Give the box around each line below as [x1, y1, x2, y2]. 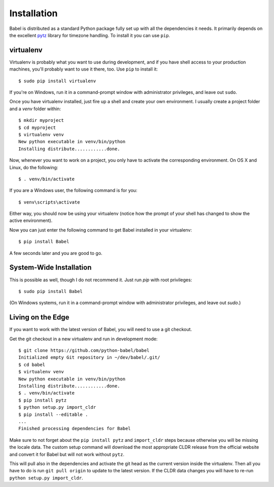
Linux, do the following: [9, 164, 58, 170]
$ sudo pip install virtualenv [18, 78, 96, 84]
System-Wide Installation [9, 263, 92, 272]
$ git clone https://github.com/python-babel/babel [18, 348, 150, 353]
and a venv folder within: [9, 106, 61, 112]
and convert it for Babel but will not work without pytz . [9, 451, 124, 457]
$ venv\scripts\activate [18, 199, 80, 205]
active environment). [9, 217, 53, 223]
